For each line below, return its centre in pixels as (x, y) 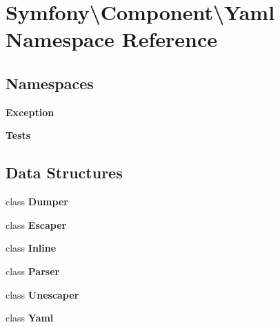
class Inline (31, 248)
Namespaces (50, 83)
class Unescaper (42, 294)
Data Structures (64, 172)
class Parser (33, 271)
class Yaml (30, 318)
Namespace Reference (111, 39)
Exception (30, 112)
